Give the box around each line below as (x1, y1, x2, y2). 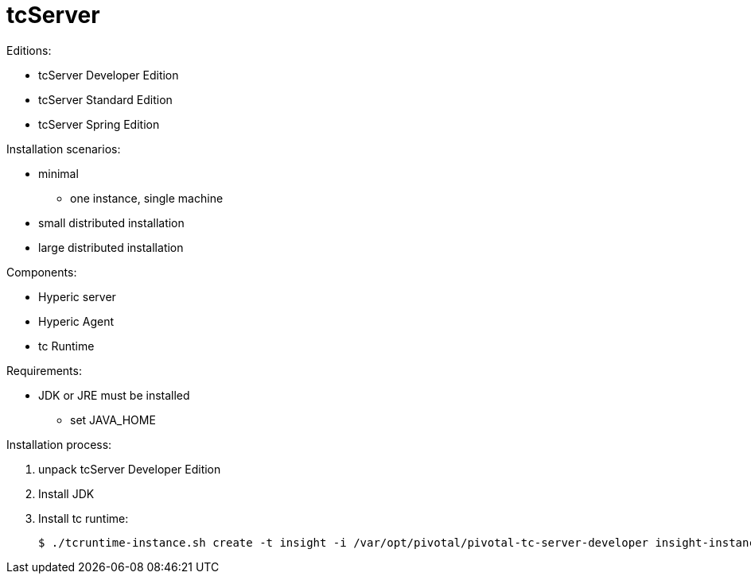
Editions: (6, 43, 52, 57)
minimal (38, 166, 79, 180)
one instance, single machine (70, 191, 224, 205)
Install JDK (38, 486, 95, 501)
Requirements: (6, 363, 82, 377)
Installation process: (6, 437, 112, 451)
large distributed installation (38, 240, 184, 254)
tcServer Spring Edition (38, 117, 160, 131)
